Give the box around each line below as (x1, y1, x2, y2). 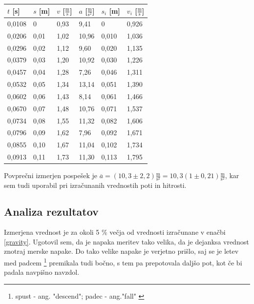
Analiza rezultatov (4, 204, 99, 219)
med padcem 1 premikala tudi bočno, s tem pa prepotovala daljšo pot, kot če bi (4, 256, 242, 267)
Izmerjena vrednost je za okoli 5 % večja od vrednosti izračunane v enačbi (4, 227, 226, 237)
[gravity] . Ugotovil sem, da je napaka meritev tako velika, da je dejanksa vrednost (4, 236, 249, 246)
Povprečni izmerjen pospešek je (4, 170, 97, 181)
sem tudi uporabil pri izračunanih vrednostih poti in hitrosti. (4, 180, 187, 190)
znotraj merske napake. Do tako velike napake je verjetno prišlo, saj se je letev (4, 246, 239, 256)
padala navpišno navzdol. (4, 267, 80, 277)
